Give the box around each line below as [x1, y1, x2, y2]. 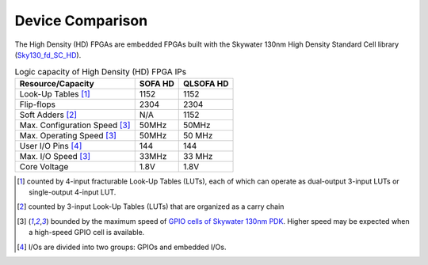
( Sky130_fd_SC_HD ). [14, 50, 82, 59]
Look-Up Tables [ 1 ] [19, 88, 90, 99]
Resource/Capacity [19, 78, 94, 89]
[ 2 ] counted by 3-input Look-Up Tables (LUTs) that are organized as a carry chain [17, 202, 285, 211]
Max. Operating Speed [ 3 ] [19, 130, 117, 141]
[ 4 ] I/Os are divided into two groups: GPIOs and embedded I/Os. [17, 242, 227, 252]
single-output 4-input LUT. [29, 187, 117, 197]
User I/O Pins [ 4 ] [19, 140, 82, 151]
